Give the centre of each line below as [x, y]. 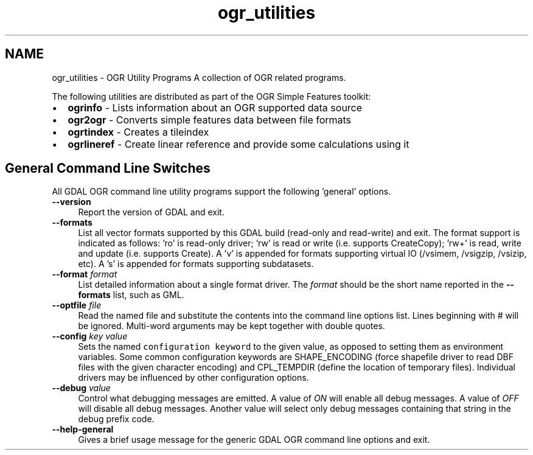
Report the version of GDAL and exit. [151, 212]
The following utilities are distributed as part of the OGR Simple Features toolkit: [211, 96]
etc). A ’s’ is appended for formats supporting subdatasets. [196, 264]
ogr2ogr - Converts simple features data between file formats [210, 120]
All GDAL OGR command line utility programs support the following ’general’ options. [221, 192]
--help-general [83, 429]
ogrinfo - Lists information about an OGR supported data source [215, 107]
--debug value [81, 388]
